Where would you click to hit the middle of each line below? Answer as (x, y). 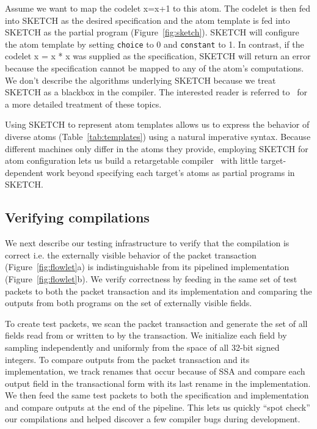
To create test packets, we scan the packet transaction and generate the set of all (156, 323)
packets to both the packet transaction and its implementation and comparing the (158, 291)
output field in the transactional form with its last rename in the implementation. (158, 383)
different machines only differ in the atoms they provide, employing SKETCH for (157, 148)
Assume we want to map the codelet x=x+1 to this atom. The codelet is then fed (158, 8)
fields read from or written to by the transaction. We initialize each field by (146, 335)
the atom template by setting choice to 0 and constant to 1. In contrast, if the (155, 44)
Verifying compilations (77, 217)
